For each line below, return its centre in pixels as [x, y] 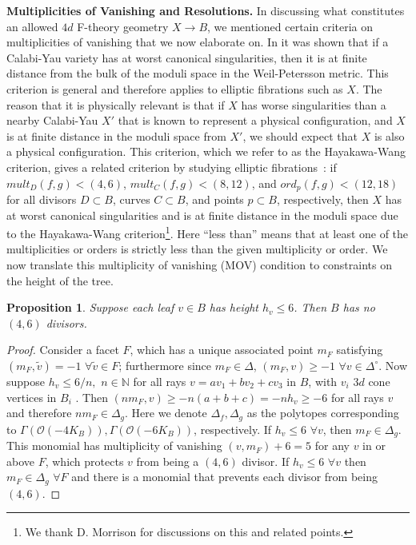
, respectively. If [233, 429]
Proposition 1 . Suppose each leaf [90, 307]
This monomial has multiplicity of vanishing [114, 446]
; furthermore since [165, 365]
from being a [168, 461]
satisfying [360, 350]
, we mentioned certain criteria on [290, 26]
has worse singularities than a [314, 104]
